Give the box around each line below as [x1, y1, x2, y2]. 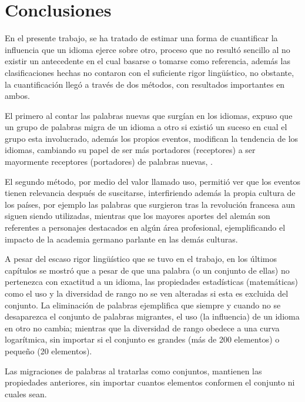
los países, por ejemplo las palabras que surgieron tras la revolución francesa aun [5, 198, 296, 210]
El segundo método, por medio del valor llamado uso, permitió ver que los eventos [5, 175, 301, 187]
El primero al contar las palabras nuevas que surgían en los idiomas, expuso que [5, 109, 293, 121]
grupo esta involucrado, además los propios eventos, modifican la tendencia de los [5, 132, 299, 144]
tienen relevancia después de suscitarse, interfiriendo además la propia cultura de [5, 187, 296, 199]
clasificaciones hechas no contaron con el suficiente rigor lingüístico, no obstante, [5, 66, 294, 78]
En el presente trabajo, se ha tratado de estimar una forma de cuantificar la [5, 32, 278, 44]
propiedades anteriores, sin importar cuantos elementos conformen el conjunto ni [5, 376, 295, 388]
